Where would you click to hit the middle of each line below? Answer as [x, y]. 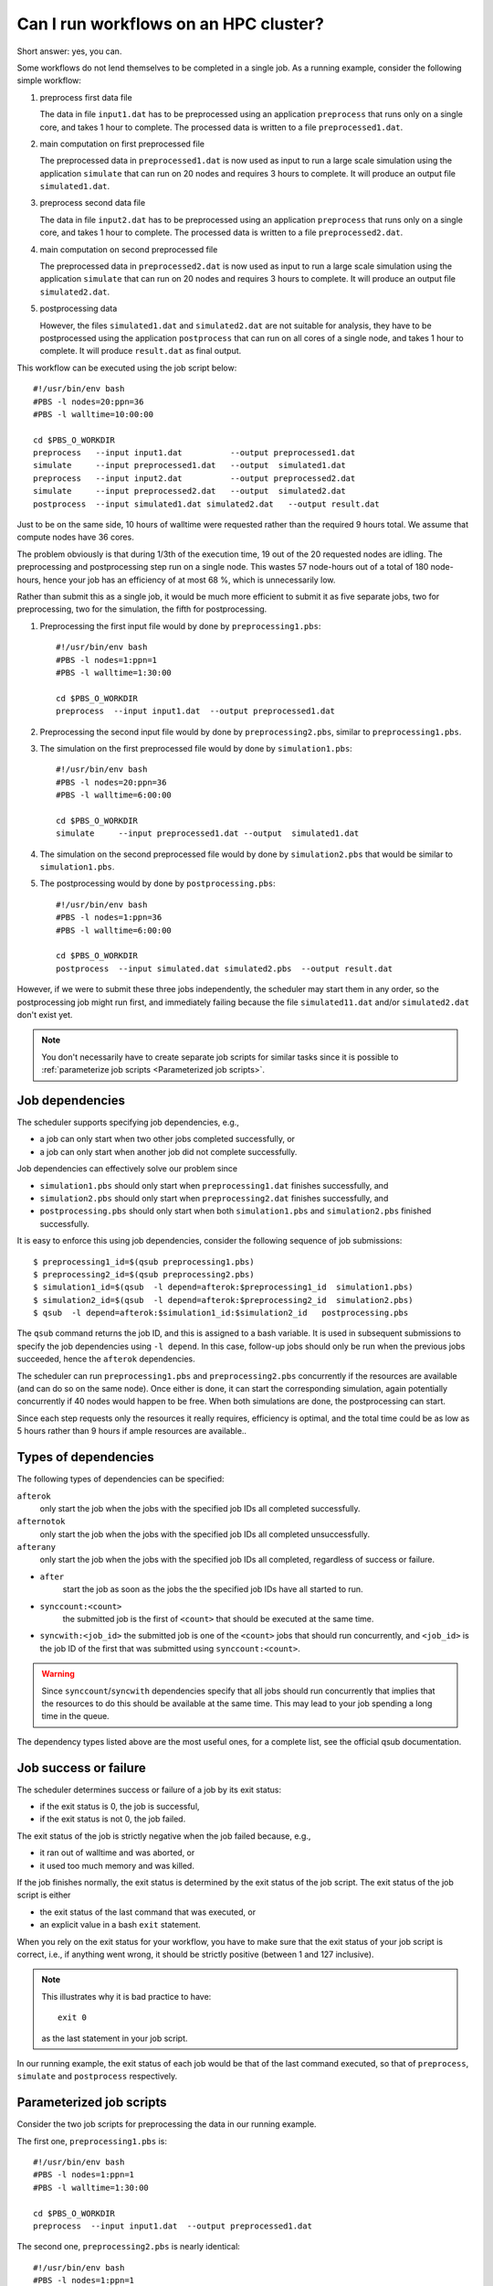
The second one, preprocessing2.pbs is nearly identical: [129, 2247]
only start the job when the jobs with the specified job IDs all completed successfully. [200, 1508]
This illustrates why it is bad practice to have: [126, 1996]
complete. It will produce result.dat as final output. [141, 351]
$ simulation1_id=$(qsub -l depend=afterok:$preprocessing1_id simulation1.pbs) [223, 1287]
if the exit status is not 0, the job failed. [113, 1819]
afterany [37, 1547]
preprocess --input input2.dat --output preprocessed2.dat [194, 478]
